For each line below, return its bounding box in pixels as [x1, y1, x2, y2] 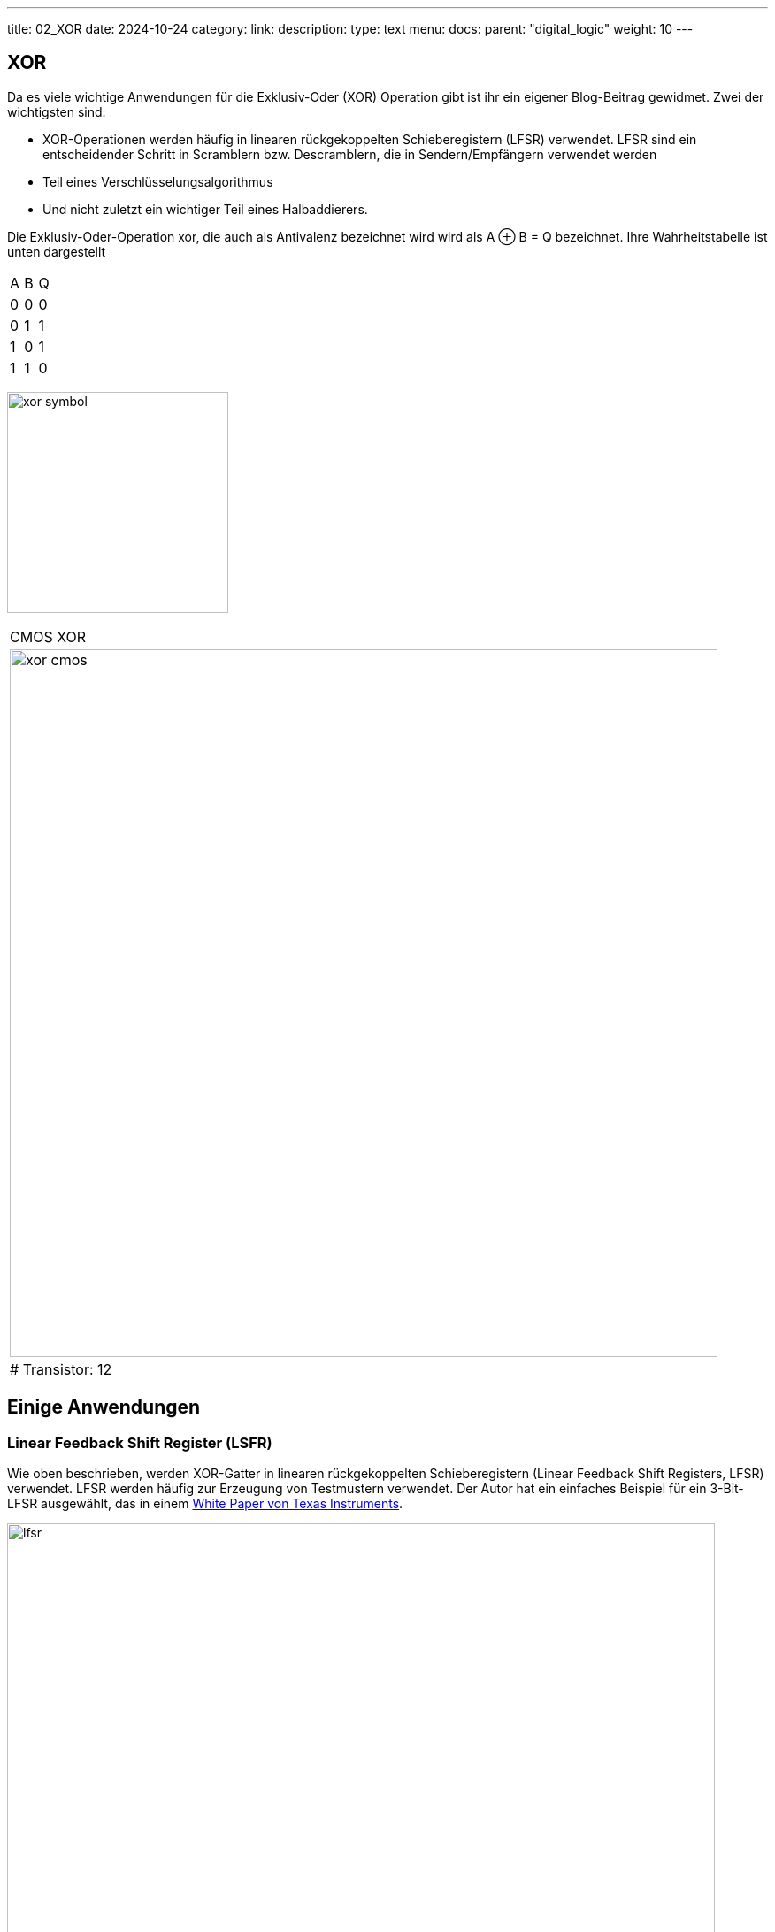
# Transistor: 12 [10, 1360, 112, 1378]
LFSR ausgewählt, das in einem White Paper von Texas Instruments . [7, 1496, 403, 1512]
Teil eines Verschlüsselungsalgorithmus [42, 173, 273, 189]
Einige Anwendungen [7, 1396, 201, 1419]
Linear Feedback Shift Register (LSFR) [7, 1433, 272, 1452]
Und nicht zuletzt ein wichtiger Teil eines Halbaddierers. [42, 201, 368, 217]
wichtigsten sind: [7, 103, 106, 119]
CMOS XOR [10, 627, 87, 646]
